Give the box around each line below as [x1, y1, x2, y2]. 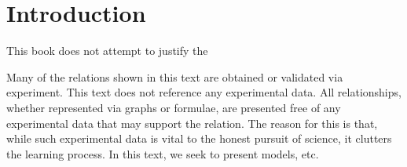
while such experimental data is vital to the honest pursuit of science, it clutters [6, 130, 392, 147]
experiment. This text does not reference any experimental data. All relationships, [6, 84, 401, 100]
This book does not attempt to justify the [6, 42, 208, 59]
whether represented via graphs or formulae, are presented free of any [6, 99, 341, 115]
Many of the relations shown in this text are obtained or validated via [6, 68, 343, 85]
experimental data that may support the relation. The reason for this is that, [6, 114, 378, 131]
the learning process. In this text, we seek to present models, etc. [6, 145, 319, 162]
